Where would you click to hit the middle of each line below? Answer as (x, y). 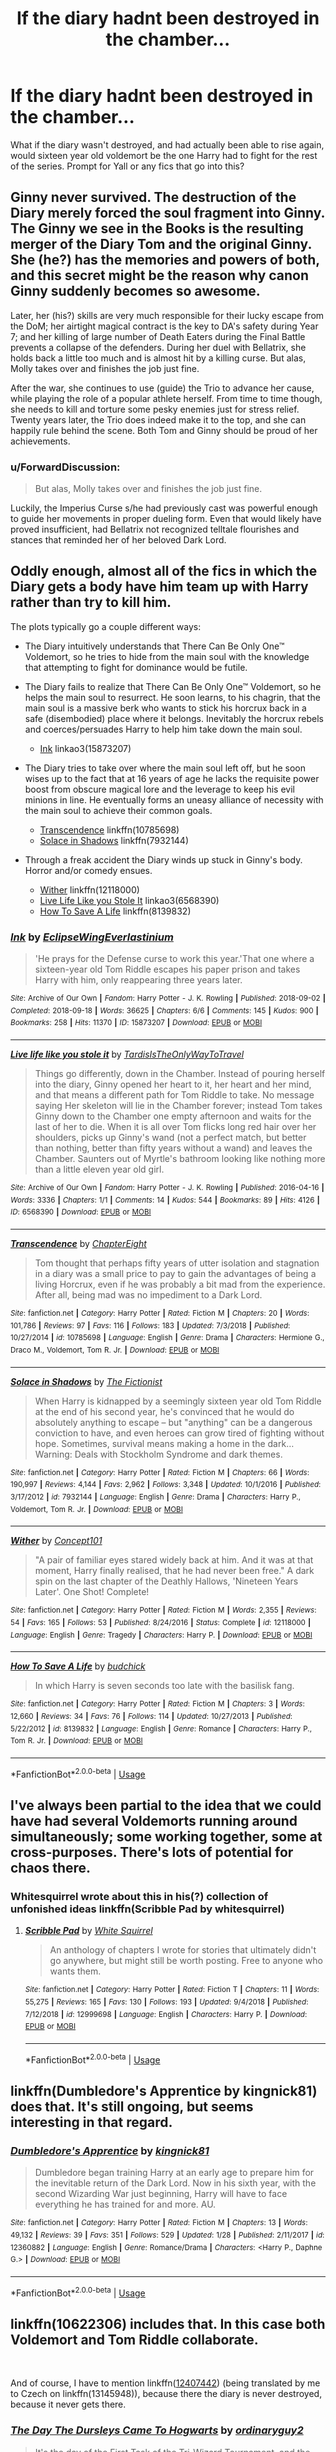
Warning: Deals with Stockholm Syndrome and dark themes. (158, 1454)
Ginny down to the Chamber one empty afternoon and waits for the (173, 1116)
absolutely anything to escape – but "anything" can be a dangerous (173, 1422)
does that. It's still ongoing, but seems (132, 2106)
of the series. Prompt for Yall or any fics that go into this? (127, 166)
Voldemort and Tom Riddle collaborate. (134, 2339)
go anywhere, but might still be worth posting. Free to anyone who (186, 1961)
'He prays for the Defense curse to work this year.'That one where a (174, 959)
